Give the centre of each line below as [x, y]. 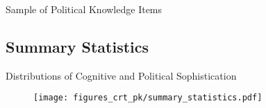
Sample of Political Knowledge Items [84, 9]
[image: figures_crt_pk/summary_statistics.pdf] [148, 98]
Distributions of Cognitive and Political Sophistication [121, 75]
